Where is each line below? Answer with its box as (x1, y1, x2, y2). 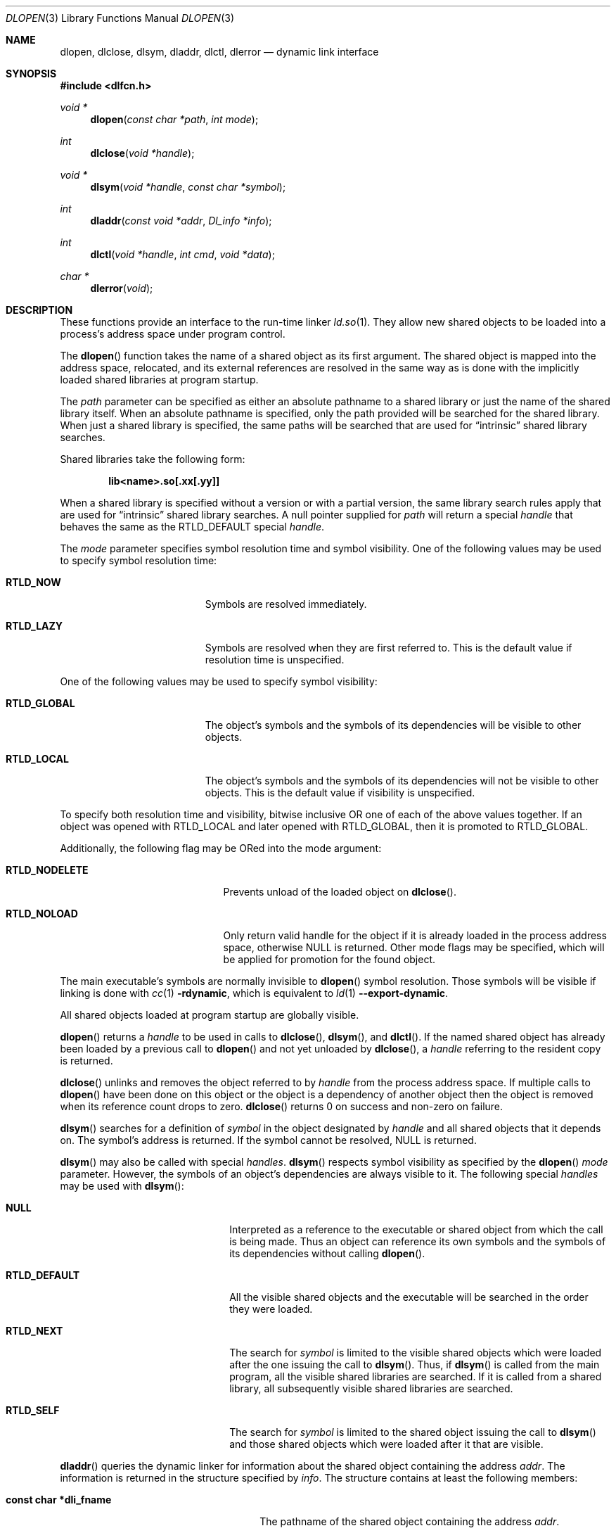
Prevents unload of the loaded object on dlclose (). (223, 886, 456, 898)
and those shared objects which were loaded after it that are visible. (229, 1438, 544, 1450)
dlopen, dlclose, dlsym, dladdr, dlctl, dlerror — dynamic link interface (60, 46, 379, 58)
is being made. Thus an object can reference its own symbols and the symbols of (229, 1235, 606, 1247)
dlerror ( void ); (90, 282, 153, 294)
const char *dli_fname (6, 1494, 112, 1506)
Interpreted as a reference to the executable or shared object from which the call (229, 1223, 603, 1235)
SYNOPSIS (6, 68, 57, 79)
